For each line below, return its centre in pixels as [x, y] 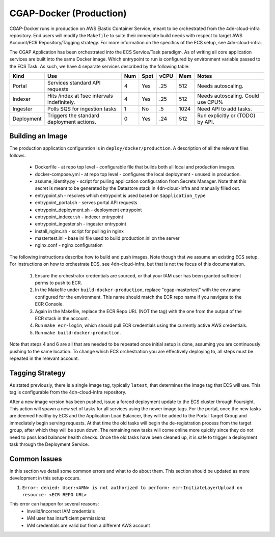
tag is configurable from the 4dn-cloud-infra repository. [68, 392]
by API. [205, 122]
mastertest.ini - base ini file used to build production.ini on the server [107, 238]
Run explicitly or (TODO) [226, 116]
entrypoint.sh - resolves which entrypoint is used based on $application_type [120, 195]
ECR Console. [49, 304]
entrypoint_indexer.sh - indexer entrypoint [79, 217]
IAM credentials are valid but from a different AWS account [88, 525]
